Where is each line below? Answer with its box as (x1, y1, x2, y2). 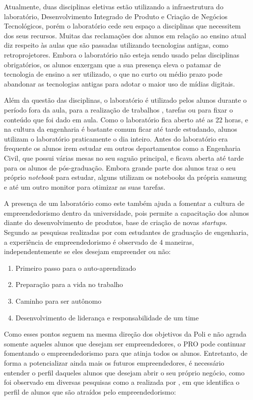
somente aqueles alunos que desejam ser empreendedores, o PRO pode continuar (4, 338, 246, 348)
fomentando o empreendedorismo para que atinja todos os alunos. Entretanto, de (4, 348, 248, 358)
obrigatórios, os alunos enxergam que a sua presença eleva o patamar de (4, 59, 221, 69)
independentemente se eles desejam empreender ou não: (4, 246, 171, 257)
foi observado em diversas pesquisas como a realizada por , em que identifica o (4, 377, 240, 387)
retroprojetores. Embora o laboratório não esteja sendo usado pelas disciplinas (4, 49, 239, 59)
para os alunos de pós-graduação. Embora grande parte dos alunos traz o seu (4, 162, 236, 172)
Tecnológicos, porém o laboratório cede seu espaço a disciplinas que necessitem (4, 21, 241, 31)
